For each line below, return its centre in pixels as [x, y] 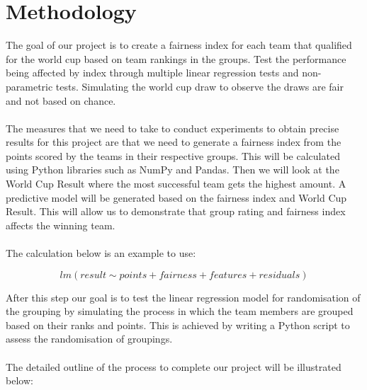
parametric [29, 86]
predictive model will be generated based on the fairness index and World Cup [176, 197]
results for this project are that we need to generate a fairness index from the [174, 142]
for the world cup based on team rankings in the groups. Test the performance [176, 58]
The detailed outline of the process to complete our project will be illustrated [174, 366]
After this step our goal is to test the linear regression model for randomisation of [183, 297]
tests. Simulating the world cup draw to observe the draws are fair [199, 86]
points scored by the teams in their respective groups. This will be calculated [173, 155]
